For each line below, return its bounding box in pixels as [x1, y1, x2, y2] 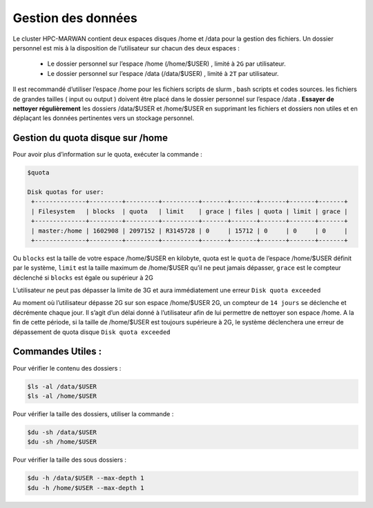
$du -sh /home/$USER [27, 438, 97, 446]
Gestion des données [12, 10, 137, 26]
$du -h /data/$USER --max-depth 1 [27, 474, 144, 482]
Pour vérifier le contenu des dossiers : [12, 364, 122, 372]
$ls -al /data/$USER [27, 382, 97, 390]
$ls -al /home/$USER [27, 392, 97, 400]
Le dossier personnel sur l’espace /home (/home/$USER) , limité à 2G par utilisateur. [47, 59, 286, 68]
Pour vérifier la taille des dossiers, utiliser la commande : [12, 409, 174, 418]
